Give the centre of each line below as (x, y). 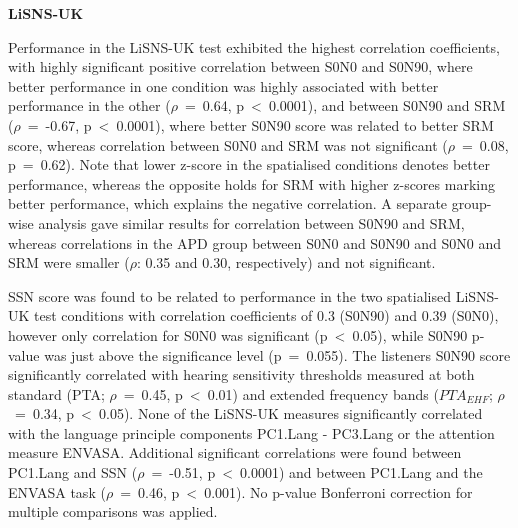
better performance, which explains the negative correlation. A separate (228, 203)
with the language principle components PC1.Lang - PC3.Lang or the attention (251, 432)
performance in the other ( (89, 105)
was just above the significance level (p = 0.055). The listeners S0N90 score (277, 354)
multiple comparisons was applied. (113, 511)
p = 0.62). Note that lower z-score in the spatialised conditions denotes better (249, 164)
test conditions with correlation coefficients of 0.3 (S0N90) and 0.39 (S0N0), (266, 315)
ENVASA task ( (57, 491)
